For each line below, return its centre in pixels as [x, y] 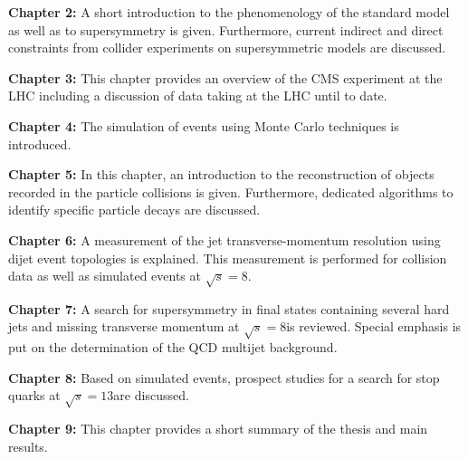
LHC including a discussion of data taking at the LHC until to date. [198, 96]
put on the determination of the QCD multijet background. [173, 347]
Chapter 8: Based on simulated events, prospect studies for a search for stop [224, 377]
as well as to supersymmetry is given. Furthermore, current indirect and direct [226, 29]
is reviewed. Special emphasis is [374, 326]
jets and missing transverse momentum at [124, 326]
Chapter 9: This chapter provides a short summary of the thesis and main [218, 429]
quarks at [34, 395]
